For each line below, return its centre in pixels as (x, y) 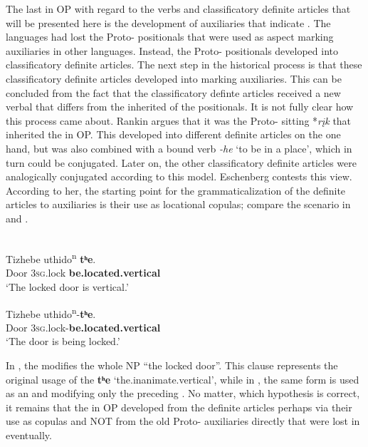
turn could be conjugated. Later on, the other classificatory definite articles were (181, 162)
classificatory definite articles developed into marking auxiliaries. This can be (174, 78)
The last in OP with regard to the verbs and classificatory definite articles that (178, 9)
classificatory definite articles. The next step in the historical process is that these (184, 65)
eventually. (29, 435)
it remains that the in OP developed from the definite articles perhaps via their (179, 407)
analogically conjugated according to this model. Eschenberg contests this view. (179, 176)
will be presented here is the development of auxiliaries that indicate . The (168, 22)
